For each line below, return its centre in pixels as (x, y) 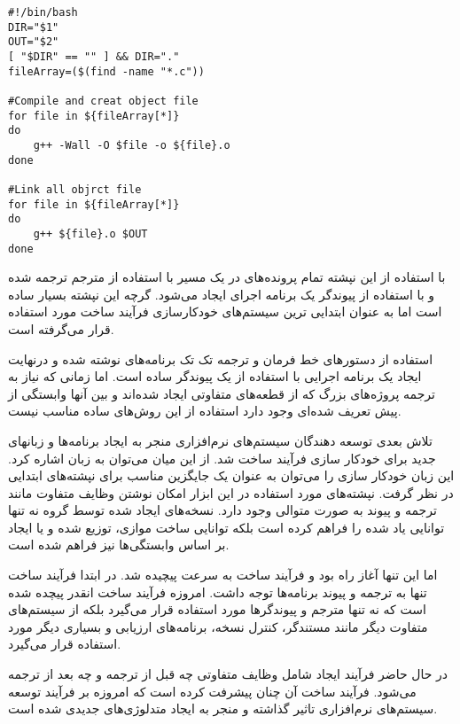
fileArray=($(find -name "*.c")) (106, 71)
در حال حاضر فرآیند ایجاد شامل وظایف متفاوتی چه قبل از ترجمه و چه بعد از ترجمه (228, 674)
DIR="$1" (34, 27)
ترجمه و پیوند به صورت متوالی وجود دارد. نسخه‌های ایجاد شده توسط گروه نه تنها (222, 510)
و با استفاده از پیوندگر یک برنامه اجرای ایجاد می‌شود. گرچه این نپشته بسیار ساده (222, 294)
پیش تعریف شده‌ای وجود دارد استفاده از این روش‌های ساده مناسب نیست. (205, 411)
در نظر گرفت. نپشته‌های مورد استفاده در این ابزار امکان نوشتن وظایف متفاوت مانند (231, 492)
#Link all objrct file (75, 189)
